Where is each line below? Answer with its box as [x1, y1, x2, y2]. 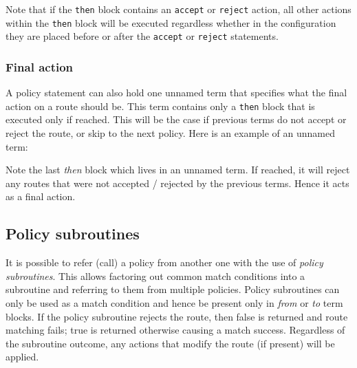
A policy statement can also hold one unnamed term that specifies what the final [6, 85, 347, 100]
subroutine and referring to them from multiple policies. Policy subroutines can [6, 282, 340, 296]
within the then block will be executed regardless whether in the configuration [6, 15, 336, 30]
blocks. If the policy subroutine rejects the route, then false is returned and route [6, 309, 348, 323]
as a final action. [6, 189, 76, 204]
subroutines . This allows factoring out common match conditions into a [6, 268, 305, 283]
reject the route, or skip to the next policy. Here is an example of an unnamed [6, 126, 336, 140]
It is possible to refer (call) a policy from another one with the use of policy [6, 255, 323, 270]
